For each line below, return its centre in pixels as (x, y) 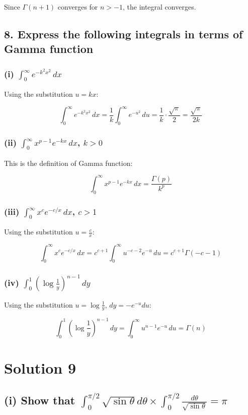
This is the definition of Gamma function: (68, 163)
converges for (78, 7)
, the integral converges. (159, 7)
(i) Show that (40, 400)
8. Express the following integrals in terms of (123, 34)
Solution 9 (40, 367)
